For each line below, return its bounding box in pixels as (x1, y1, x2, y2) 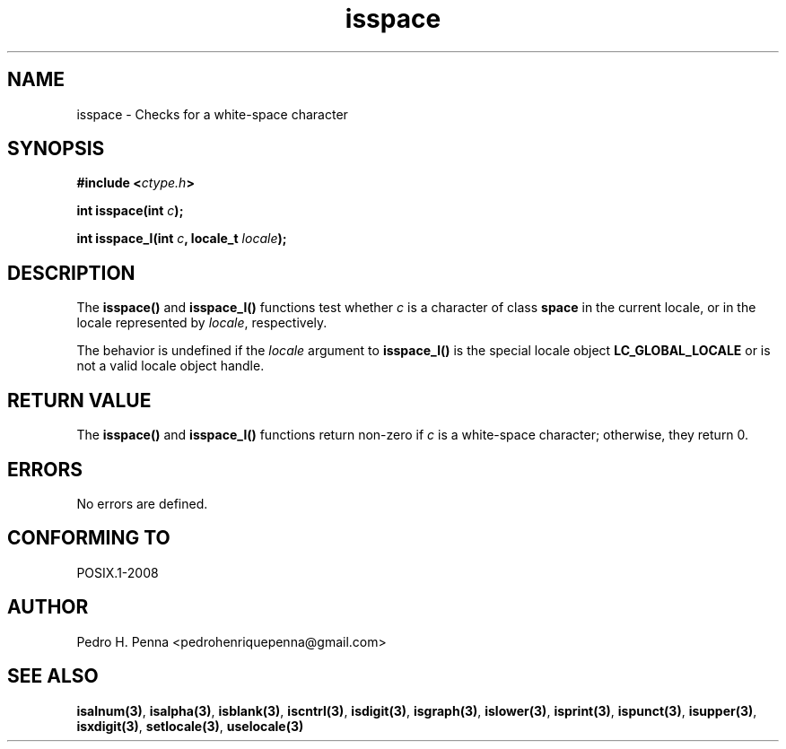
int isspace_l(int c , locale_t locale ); (76, 231, 287, 247)
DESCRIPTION (7, 261, 135, 284)
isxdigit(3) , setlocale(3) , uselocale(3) (76, 718, 304, 734)
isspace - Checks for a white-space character (76, 106, 348, 122)
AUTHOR (7, 596, 89, 619)
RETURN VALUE (7, 388, 152, 412)
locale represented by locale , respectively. (76, 315, 327, 331)
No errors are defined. (76, 495, 208, 511)
